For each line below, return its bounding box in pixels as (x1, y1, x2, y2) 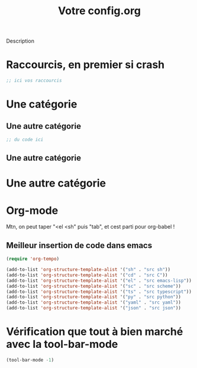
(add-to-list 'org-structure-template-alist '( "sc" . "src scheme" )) (6, 283, 182, 289)
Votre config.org (58, 4, 141, 18)
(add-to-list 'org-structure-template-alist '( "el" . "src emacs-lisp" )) (6, 278, 192, 284)
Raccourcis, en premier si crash (6, 58, 165, 71)
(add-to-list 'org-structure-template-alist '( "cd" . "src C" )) (6, 272, 168, 278)
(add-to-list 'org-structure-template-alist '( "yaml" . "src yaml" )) (6, 299, 182, 305)
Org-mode (6, 204, 59, 217)
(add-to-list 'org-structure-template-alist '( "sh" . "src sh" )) (6, 267, 170, 273)
